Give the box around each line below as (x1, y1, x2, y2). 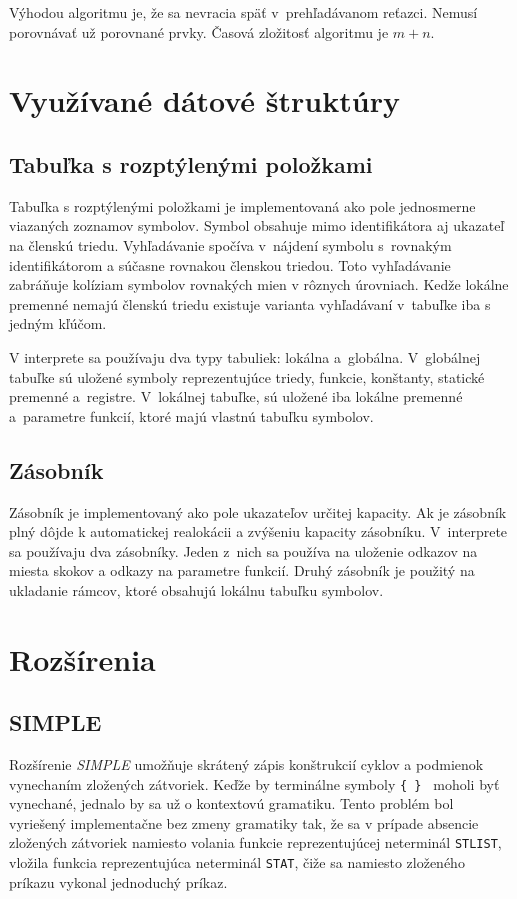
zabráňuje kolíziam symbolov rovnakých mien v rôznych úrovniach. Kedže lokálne (9, 274, 509, 295)
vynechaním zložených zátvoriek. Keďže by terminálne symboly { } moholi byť (9, 773, 500, 794)
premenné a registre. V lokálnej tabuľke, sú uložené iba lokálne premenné (9, 386, 463, 407)
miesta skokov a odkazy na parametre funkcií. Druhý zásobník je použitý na (9, 560, 475, 581)
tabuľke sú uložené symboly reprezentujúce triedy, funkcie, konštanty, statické (9, 366, 485, 387)
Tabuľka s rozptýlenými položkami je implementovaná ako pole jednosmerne (9, 195, 476, 216)
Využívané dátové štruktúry (9, 80, 400, 121)
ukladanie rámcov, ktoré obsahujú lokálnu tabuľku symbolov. (9, 579, 384, 600)
